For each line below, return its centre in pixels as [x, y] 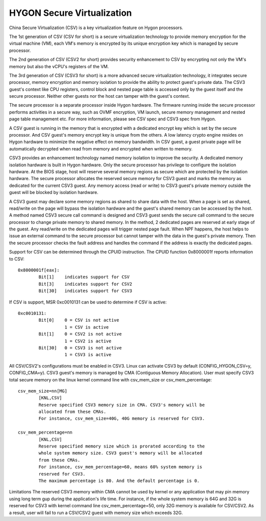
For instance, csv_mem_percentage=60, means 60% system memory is [120, 467]
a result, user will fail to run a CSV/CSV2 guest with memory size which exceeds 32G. [96, 513]
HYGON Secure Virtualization [70, 13]
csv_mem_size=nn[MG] [43, 391]
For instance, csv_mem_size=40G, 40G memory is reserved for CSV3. [122, 419]
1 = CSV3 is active [88, 355]
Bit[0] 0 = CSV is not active [79, 320]
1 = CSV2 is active [88, 341]
